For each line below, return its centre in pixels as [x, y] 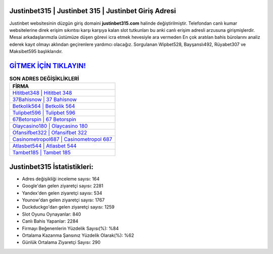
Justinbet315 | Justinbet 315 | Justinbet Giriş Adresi [93, 11]
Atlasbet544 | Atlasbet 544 [44, 146]
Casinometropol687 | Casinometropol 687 [62, 139]
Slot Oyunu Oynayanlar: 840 [52, 214]
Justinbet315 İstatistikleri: [51, 167]
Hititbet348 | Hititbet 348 [42, 93]
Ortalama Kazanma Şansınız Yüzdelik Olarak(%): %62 [78, 235]
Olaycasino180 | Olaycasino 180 [50, 126]
